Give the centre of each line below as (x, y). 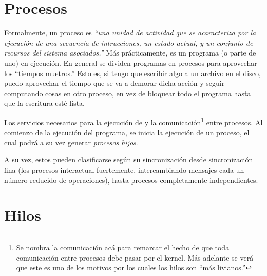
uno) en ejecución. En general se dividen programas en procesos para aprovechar (131, 62)
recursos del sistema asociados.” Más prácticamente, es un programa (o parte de (130, 53)
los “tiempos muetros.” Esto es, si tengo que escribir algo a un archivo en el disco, (132, 73)
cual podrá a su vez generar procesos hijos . (71, 142)
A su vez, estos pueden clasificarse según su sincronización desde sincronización (129, 160)
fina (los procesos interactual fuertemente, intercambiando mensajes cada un (124, 169)
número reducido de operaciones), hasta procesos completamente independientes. (131, 180)
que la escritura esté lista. (45, 103)
